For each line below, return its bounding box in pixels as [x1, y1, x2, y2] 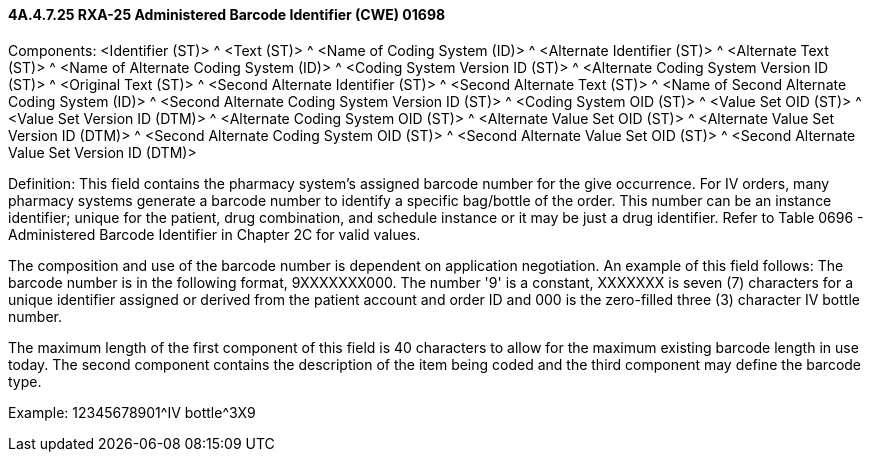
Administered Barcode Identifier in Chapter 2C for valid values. [8, 225, 421, 243]
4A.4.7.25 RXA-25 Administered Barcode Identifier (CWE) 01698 [8, 6, 446, 23]
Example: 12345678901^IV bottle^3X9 [8, 403, 256, 421]
